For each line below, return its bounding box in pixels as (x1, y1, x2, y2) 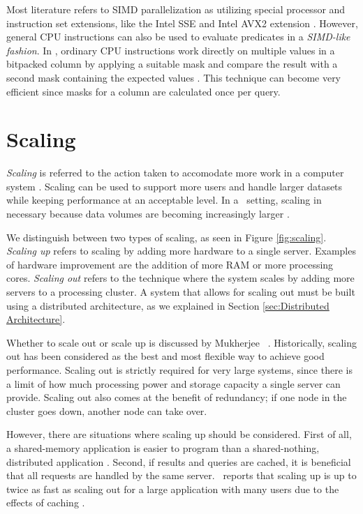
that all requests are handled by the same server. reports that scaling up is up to (6, 468, 357, 483)
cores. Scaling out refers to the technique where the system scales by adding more (6, 271, 355, 285)
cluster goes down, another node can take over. (6, 403, 207, 418)
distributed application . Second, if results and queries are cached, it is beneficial (6, 454, 351, 469)
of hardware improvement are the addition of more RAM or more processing (6, 257, 334, 271)
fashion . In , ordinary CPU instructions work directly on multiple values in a (6, 43, 335, 57)
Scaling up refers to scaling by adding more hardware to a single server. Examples (6, 243, 356, 258)
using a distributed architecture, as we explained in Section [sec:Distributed (6, 298, 329, 312)
